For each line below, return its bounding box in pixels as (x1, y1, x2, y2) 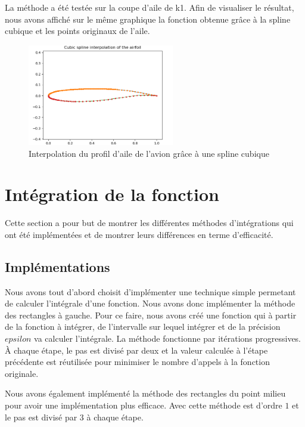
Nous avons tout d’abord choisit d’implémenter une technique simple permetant (5, 285, 296, 298)
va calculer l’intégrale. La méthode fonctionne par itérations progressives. (34, 332, 301, 345)
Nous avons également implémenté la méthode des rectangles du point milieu (5, 387, 286, 400)
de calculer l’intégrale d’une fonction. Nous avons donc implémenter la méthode (5, 297, 295, 310)
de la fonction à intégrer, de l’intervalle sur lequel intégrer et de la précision (5, 320, 281, 333)
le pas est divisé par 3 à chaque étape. (5, 410, 144, 423)
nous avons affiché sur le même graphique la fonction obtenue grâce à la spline (5, 13, 291, 25)
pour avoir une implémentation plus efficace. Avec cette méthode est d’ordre (5, 398, 282, 411)
